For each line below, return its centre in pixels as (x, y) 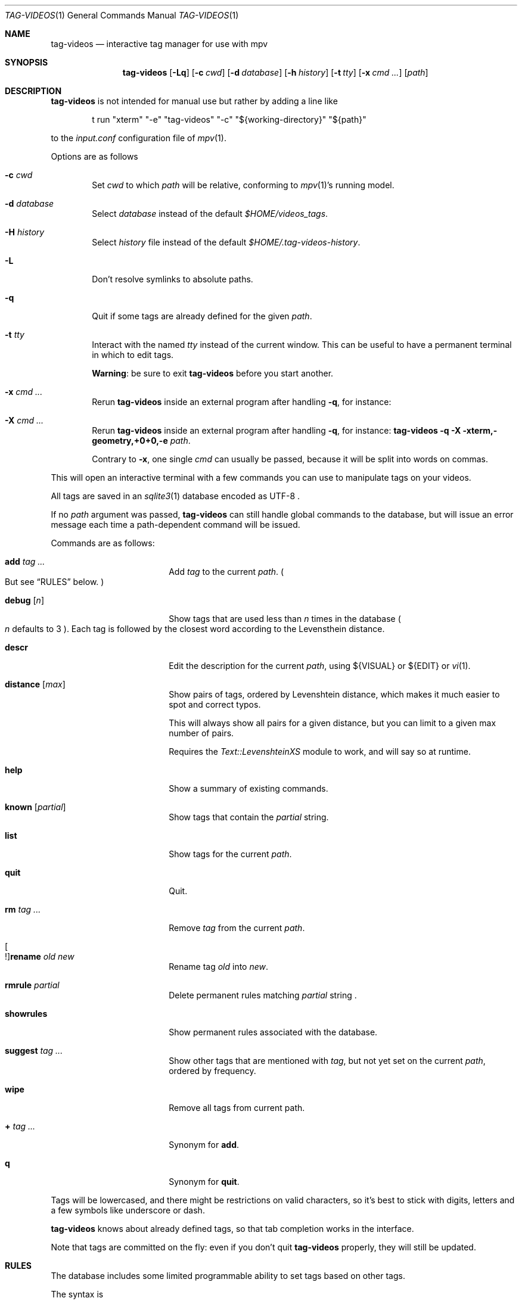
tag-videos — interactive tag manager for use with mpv (159, 44)
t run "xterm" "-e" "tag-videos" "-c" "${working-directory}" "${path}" (229, 119)
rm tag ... (23, 909)
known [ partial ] (35, 807)
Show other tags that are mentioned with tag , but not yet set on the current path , (327, 1061)
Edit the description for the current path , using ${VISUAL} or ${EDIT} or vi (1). (320, 666)
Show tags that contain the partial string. (249, 817)
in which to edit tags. (133, 355)
